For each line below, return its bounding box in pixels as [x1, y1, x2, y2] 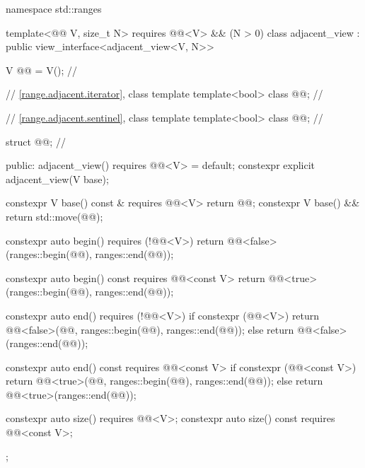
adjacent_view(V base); [6, 171, 109, 186]
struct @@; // [6, 134, 66, 148]
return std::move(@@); [6, 209, 103, 223]
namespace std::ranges [6, 1, 102, 16]
